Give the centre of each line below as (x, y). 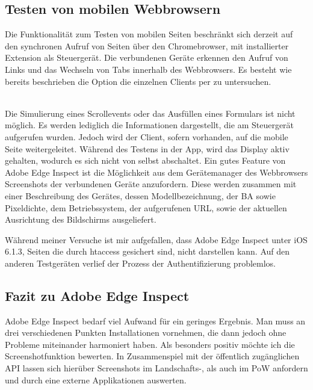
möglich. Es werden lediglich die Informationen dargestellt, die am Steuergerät (150, 125)
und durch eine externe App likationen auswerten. (96, 379)
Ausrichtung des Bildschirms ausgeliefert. (81, 219)
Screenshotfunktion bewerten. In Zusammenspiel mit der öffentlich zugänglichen (152, 356)
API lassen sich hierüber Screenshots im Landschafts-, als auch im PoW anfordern (156, 368)
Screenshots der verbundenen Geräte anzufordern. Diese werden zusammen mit (151, 184)
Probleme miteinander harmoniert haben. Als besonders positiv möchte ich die (150, 344)
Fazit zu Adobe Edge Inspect (97, 295)
